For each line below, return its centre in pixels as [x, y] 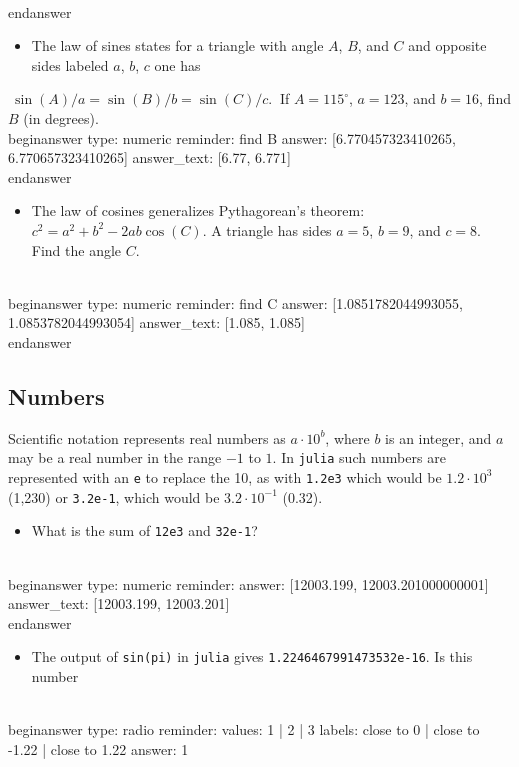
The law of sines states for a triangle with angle [177, 45]
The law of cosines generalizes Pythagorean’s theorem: [198, 210]
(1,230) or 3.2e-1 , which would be [114, 496]
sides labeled [70, 64]
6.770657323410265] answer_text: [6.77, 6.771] [149, 157]
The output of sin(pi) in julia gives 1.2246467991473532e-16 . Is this [252, 656]
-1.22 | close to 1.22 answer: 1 [98, 748]
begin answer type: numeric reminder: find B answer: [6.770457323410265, [232, 137]
